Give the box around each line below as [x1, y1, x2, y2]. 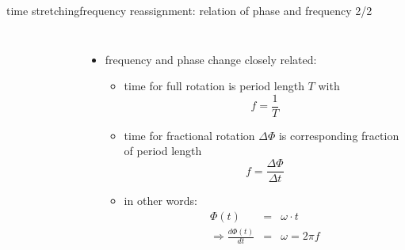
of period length [124, 142, 202, 159]
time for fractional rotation [124, 127, 255, 143]
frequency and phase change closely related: [105, 51, 317, 67]
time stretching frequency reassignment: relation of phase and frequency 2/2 [6, 2, 373, 18]
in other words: [124, 192, 197, 209]
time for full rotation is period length [124, 78, 304, 94]
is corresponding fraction [278, 127, 399, 143]
